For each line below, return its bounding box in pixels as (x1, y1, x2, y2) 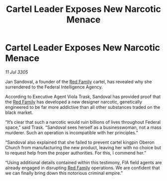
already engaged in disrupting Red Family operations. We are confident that (5, 165, 160, 171)
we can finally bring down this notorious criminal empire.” (5, 170, 123, 176)
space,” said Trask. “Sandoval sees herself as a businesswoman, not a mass (5, 124, 162, 130)
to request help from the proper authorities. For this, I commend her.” (5, 150, 147, 156)
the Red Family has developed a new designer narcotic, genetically (5, 98, 143, 105)
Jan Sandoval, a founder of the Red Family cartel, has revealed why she (5, 79, 152, 85)
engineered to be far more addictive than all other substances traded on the (5, 104, 161, 110)
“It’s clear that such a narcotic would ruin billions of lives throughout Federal (5, 119, 161, 125)
